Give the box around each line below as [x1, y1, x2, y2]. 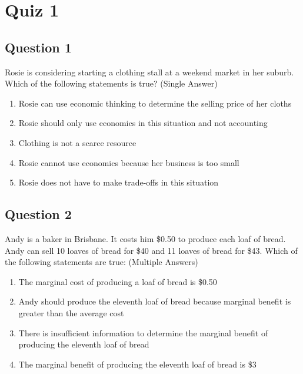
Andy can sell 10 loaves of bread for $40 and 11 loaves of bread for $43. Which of [5, 244, 298, 256]
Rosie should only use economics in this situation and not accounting [18, 117, 268, 129]
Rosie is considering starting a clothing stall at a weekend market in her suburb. [5, 65, 294, 78]
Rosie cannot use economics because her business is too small [18, 156, 239, 168]
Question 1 [5, 38, 72, 56]
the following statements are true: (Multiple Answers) [5, 256, 198, 268]
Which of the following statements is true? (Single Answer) [5, 77, 218, 90]
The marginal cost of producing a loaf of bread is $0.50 [18, 275, 217, 287]
